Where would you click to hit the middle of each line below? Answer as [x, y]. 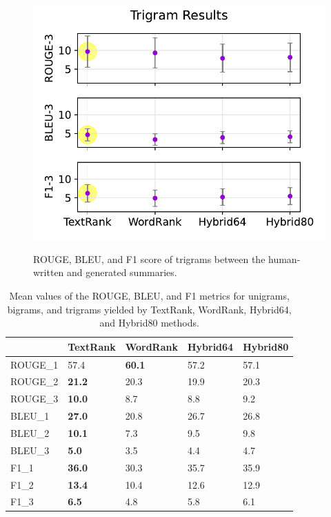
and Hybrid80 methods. [149, 323]
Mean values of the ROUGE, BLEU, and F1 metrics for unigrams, [149, 295]
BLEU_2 [30, 432]
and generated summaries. [122, 272]
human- [284, 258]
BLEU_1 [30, 416]
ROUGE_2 [34, 381]
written [49, 272]
